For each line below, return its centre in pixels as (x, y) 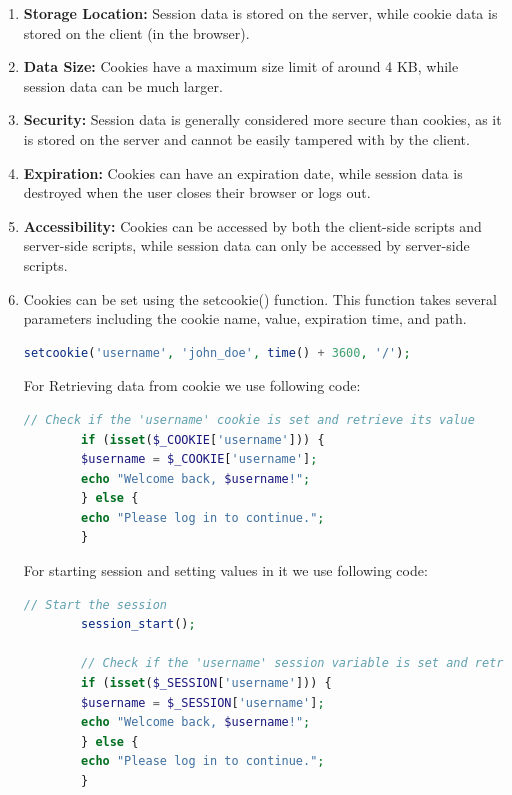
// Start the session (95, 604)
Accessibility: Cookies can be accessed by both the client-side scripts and (252, 225)
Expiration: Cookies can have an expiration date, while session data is (243, 172)
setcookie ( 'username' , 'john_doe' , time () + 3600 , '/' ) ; (217, 352)
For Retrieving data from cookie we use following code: (192, 385)
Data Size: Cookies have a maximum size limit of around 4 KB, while (241, 66)
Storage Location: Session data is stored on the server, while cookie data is (260, 13)
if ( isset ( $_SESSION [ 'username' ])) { (206, 683)
